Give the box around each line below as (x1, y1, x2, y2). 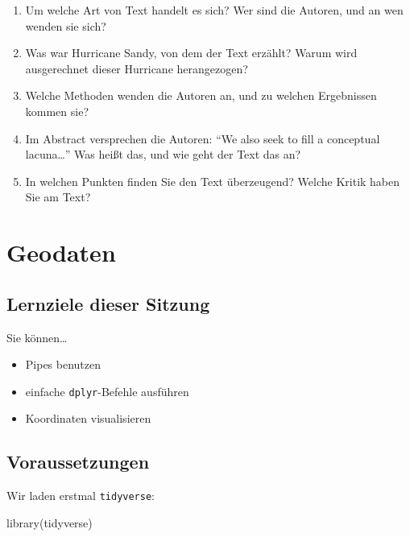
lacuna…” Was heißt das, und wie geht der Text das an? (25, 146, 301, 163)
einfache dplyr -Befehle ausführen (25, 382, 189, 399)
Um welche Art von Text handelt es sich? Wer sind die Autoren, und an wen (25, 2, 404, 18)
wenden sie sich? (25, 17, 106, 34)
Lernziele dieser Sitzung (6, 291, 210, 316)
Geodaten (6, 236, 116, 269)
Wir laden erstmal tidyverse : (6, 487, 155, 504)
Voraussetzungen (6, 449, 150, 474)
